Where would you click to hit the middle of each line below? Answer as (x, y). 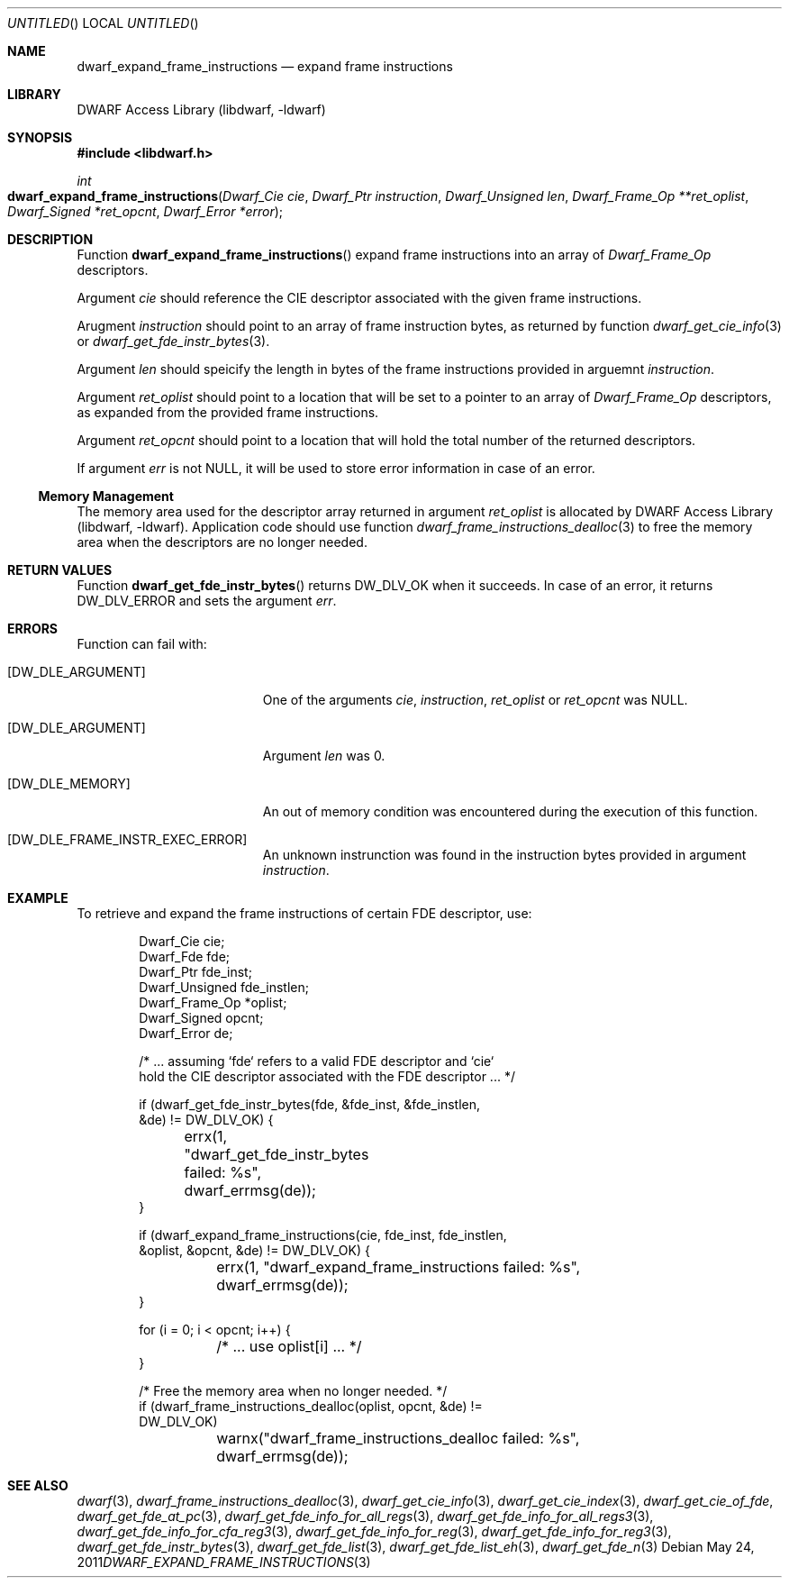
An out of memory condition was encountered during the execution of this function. (510, 811)
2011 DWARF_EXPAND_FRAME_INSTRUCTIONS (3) (224, 1562)
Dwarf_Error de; (186, 1033)
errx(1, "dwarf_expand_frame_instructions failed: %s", (399, 1267)
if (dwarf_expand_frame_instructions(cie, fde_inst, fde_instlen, (323, 1235)
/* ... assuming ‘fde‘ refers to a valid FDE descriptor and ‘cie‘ (317, 1061)
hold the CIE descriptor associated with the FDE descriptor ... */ (327, 1076)
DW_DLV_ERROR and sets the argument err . (207, 601)
